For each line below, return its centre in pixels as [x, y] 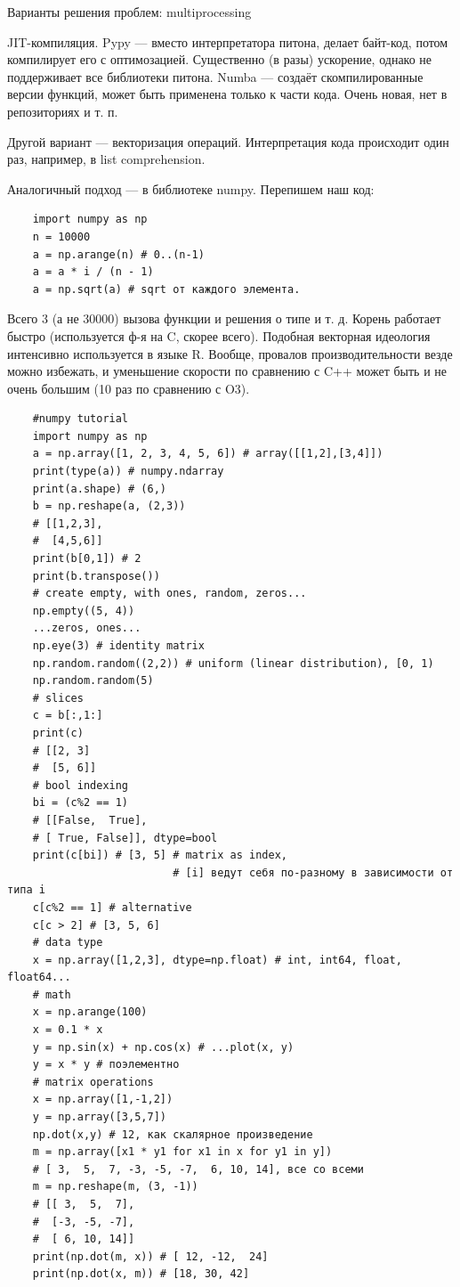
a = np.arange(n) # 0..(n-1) [118, 254]
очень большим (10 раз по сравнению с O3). [129, 388]
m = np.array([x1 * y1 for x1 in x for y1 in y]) [182, 1152]
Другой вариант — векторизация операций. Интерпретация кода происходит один [228, 141]
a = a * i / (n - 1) [93, 272]
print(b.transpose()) [96, 576]
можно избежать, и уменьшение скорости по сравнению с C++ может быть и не [227, 371]
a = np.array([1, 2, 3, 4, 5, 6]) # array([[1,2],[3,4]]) [208, 454]
